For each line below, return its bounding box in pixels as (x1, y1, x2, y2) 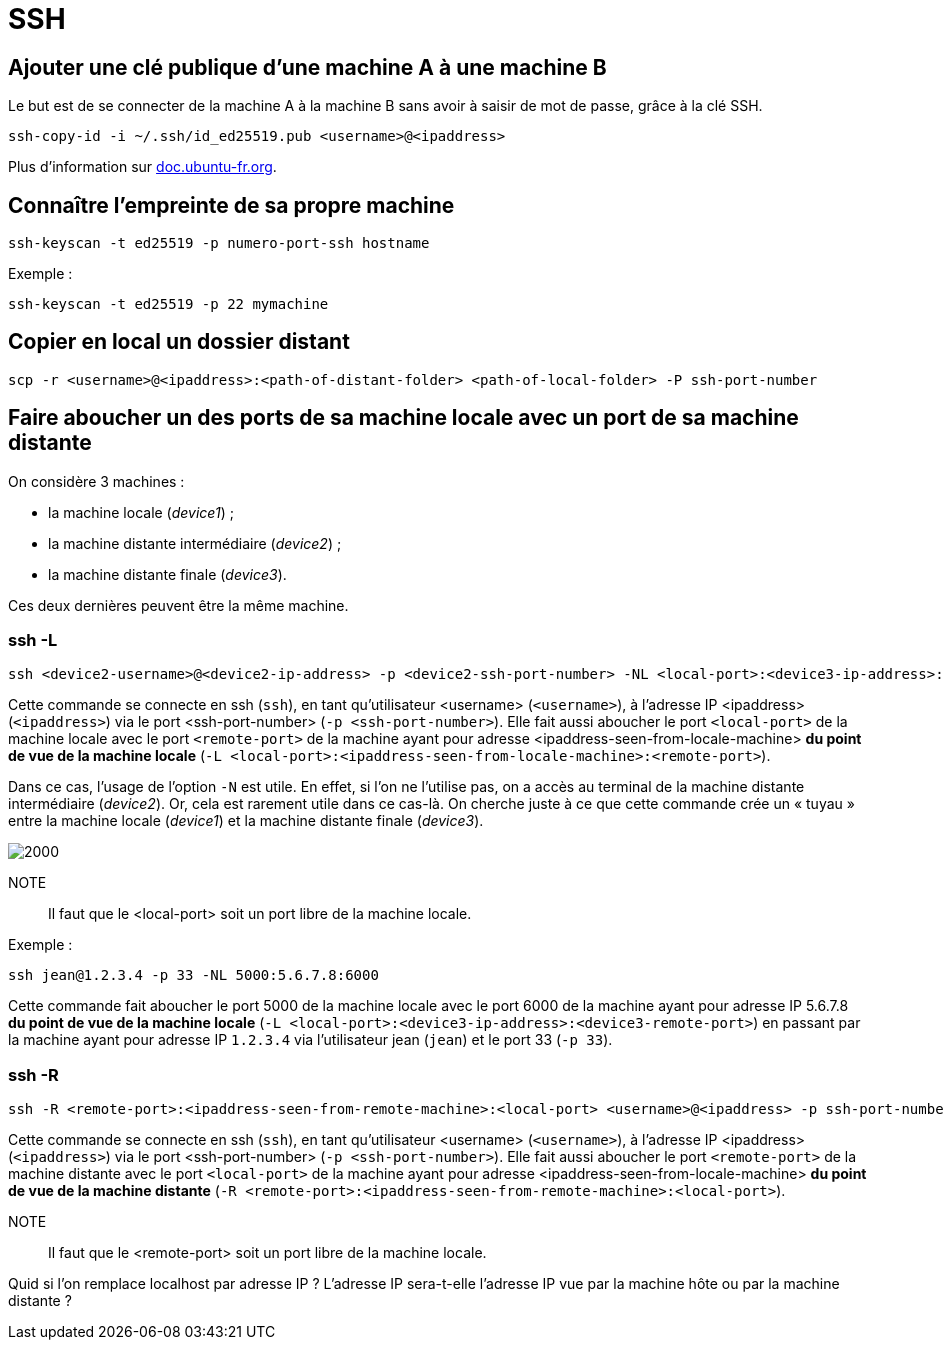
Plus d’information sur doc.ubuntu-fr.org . (8, 158, 277, 176)
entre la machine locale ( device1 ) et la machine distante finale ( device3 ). (8, 812, 484, 830)
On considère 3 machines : (8, 472, 185, 490)
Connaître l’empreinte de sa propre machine (8, 192, 455, 218)
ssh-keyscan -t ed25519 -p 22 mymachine (8, 296, 329, 313)
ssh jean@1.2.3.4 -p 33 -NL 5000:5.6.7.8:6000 (8, 967, 379, 984)
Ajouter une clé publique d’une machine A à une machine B (8, 54, 607, 80)
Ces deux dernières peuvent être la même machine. (8, 596, 349, 614)
